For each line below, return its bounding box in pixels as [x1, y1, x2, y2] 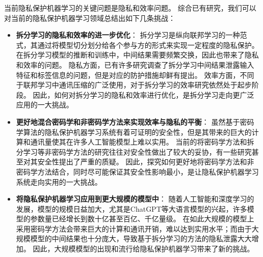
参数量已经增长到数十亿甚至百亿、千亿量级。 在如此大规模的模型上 [30, 213, 254, 224]
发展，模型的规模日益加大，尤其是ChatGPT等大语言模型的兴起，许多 [16, 203, 247, 214]
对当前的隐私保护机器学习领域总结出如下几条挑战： [4, 12, 175, 23]
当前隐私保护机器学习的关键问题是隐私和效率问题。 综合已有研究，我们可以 [4, 3, 256, 13]
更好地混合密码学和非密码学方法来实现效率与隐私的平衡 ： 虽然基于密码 [16, 116, 254, 127]
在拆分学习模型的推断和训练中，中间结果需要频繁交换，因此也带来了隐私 [16, 49, 259, 60]
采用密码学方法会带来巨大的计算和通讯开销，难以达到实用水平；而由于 [16, 223, 252, 234]
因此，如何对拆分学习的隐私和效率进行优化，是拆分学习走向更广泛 [33, 89, 254, 100]
